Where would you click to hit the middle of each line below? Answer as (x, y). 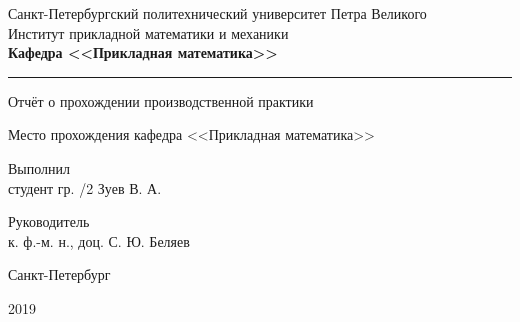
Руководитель (49, 221)
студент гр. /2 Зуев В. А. (85, 187)
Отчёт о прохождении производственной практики (161, 100)
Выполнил (39, 167)
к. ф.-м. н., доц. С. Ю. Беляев (99, 240)
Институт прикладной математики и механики (148, 32)
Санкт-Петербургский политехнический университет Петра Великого (217, 13)
